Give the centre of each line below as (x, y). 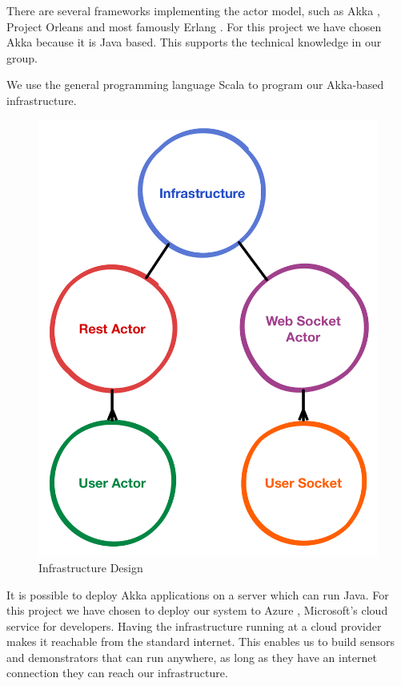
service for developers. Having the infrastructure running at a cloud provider (194, 625)
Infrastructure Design (91, 567)
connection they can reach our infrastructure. (117, 673)
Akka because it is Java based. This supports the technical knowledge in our (194, 42)
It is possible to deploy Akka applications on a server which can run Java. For (198, 594)
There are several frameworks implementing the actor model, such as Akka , (193, 10)
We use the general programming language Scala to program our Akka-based (195, 85)
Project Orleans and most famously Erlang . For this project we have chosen (194, 26)
